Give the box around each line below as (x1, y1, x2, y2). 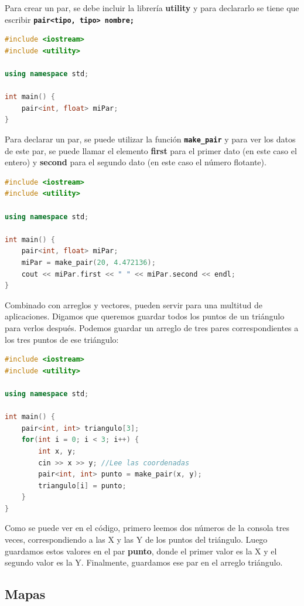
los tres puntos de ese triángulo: (5, 333, 119, 345)
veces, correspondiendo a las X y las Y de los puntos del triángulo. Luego (5, 533, 268, 546)
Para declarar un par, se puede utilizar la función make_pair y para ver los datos (5, 133, 296, 145)
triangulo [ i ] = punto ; (38, 481, 127, 490)
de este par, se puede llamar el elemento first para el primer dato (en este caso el (5, 144, 297, 156)
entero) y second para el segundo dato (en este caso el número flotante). (5, 156, 267, 168)
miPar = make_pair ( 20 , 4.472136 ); (21, 258, 156, 267)
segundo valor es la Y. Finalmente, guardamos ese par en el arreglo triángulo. (5, 556, 283, 568)
